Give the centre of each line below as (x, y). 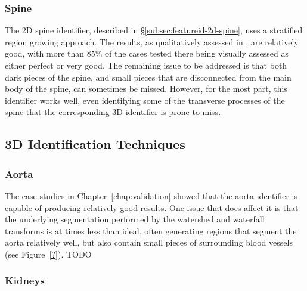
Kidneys (25, 281)
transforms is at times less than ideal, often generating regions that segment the (151, 230)
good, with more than (45, 53)
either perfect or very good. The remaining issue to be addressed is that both (146, 65)
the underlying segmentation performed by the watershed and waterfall (135, 219)
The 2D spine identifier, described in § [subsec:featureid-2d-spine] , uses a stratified (154, 30)
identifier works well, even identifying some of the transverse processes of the (145, 100)
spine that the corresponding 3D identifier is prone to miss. (113, 112)
